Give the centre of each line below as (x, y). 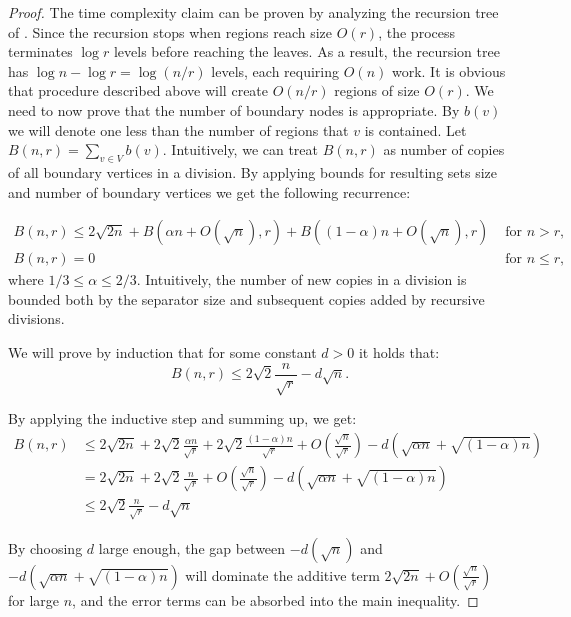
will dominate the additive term (282, 574)
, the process (416, 31)
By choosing (45, 547)
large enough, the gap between (192, 547)
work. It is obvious (448, 70)
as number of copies (444, 149)
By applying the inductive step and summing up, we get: (182, 418)
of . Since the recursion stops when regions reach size (170, 31)
